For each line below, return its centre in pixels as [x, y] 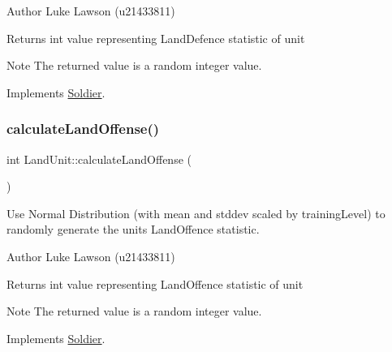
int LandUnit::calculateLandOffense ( [99, 159]
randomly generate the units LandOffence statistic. [133, 229]
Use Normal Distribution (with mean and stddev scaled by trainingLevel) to [196, 213]
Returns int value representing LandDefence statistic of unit [156, 38]
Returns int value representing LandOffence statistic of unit [155, 283]
